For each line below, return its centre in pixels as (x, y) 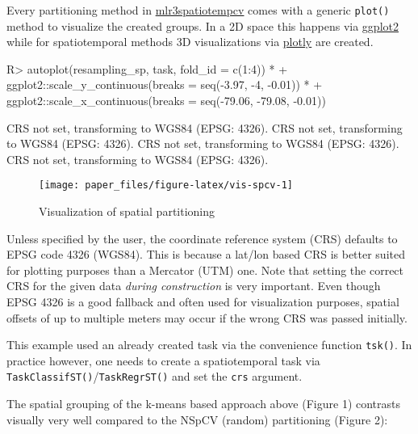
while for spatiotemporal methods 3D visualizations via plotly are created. (190, 42)
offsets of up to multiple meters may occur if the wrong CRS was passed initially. (207, 317)
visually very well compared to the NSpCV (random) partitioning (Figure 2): (197, 419)
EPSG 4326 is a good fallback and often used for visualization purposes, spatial (203, 302)
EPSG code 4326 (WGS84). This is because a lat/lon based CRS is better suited (206, 254)
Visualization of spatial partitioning (127, 211)
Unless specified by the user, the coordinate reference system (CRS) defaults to (202, 238)
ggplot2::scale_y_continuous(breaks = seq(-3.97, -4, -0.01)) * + (165, 84)
